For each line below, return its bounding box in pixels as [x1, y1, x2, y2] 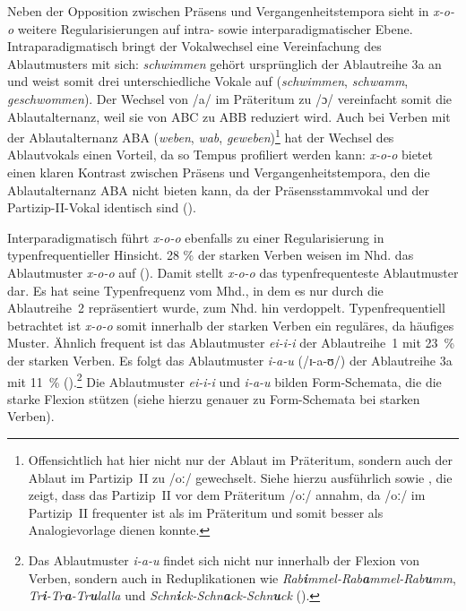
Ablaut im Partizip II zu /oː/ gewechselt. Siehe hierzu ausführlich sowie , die [28, 468, 453, 486]
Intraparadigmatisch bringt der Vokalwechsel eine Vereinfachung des [7, 37, 382, 56]
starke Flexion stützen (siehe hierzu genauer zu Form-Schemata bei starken [7, 389, 420, 408]
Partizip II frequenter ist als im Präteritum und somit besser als [28, 503, 384, 521]
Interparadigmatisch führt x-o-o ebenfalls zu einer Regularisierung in [7, 228, 384, 246]
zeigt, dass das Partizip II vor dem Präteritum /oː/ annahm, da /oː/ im [28, 486, 426, 504]
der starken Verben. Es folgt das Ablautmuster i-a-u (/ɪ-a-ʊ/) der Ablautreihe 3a [7, 350, 453, 369]
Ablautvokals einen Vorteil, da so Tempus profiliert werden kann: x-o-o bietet [7, 145, 433, 164]
